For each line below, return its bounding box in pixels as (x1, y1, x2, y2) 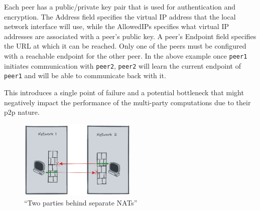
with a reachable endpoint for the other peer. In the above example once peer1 (4, 50, 247, 61)
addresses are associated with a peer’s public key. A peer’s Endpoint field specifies (4, 31, 256, 41)
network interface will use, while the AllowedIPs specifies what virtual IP (4, 21, 229, 32)
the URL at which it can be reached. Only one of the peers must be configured (4, 41, 246, 51)
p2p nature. (4, 107, 40, 117)
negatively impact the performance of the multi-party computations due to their (4, 97, 251, 107)
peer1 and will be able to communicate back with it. (4, 70, 166, 81)
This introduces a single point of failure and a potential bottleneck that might (4, 87, 244, 97)
